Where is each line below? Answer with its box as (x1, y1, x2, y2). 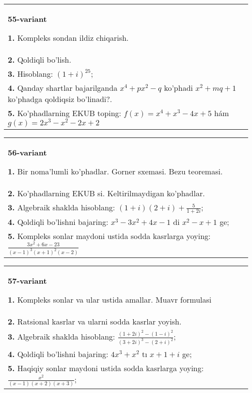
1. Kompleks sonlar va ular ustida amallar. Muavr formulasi (8, 293, 212, 305)
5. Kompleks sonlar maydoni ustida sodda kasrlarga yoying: (8, 230, 211, 242)
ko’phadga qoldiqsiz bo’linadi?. (8, 93, 112, 104)
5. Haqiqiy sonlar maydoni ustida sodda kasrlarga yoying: (8, 362, 204, 374)
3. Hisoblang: (8, 68, 53, 79)
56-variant (8, 146, 47, 158)
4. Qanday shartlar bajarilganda (8, 82, 118, 93)
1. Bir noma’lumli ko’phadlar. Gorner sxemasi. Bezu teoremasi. (8, 165, 223, 177)
